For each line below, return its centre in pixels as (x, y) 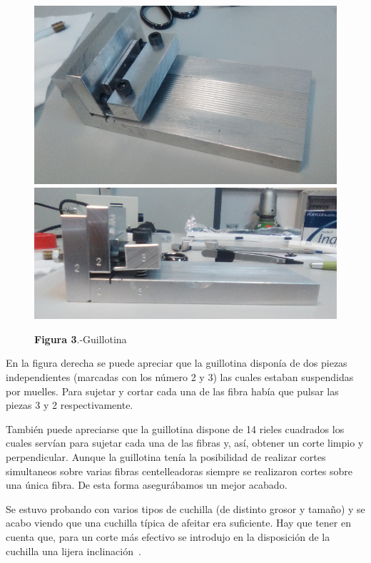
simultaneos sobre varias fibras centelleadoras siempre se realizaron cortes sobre (179, 471)
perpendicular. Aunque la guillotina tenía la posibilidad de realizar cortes (166, 457)
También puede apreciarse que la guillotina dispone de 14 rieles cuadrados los (175, 428)
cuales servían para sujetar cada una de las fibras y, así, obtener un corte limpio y (185, 443)
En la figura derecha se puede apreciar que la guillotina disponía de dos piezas (177, 363)
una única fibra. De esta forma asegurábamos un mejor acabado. (147, 485)
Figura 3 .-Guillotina (81, 339)
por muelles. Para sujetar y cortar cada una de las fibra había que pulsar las (172, 391)
